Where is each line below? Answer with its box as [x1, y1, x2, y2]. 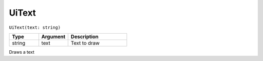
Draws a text [9, 49, 35, 55]
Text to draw [71, 40, 100, 46]
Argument [41, 33, 66, 40]
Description [71, 33, 99, 40]
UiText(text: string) [9, 24, 61, 30]
